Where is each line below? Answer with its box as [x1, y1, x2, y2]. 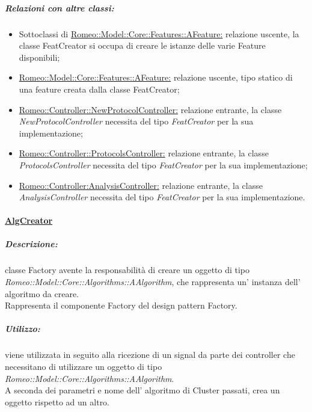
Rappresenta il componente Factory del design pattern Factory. [5, 299, 237, 312]
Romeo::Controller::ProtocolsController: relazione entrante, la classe [19, 147, 269, 159]
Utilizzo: [5, 322, 40, 335]
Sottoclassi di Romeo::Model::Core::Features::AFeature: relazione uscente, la [19, 27, 299, 40]
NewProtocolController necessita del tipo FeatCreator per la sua [19, 115, 254, 128]
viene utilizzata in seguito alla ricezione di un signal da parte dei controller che [5, 348, 295, 361]
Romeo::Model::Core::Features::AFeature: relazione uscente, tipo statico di [19, 71, 293, 84]
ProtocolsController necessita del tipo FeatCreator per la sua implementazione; [19, 158, 308, 171]
